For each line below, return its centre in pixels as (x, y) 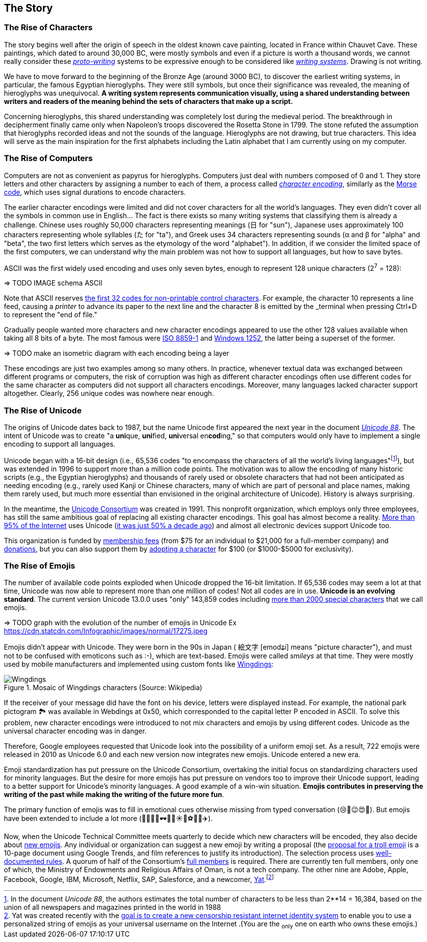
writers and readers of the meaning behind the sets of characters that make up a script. (148, 101)
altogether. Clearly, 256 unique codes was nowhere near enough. (109, 393)
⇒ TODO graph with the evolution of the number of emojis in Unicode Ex (120, 623)
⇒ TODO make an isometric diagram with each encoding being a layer (117, 353)
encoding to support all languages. (60, 444)
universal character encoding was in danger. (75, 731)
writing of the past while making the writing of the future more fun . (114, 795)
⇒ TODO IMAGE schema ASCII (53, 283)
